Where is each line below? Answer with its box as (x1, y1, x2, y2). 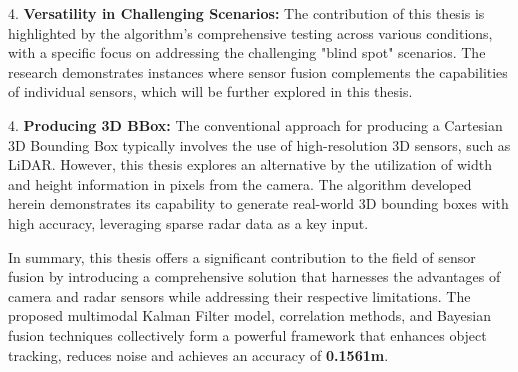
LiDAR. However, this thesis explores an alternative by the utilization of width (8, 154, 493, 175)
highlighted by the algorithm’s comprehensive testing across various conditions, (8, 22, 493, 43)
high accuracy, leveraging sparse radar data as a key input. (8, 212, 369, 233)
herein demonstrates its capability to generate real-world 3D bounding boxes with (8, 193, 509, 214)
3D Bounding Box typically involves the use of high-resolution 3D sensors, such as (8, 134, 511, 155)
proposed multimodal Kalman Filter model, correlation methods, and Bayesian (8, 305, 492, 326)
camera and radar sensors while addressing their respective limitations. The (8, 285, 471, 306)
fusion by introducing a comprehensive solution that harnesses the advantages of (8, 266, 501, 287)
